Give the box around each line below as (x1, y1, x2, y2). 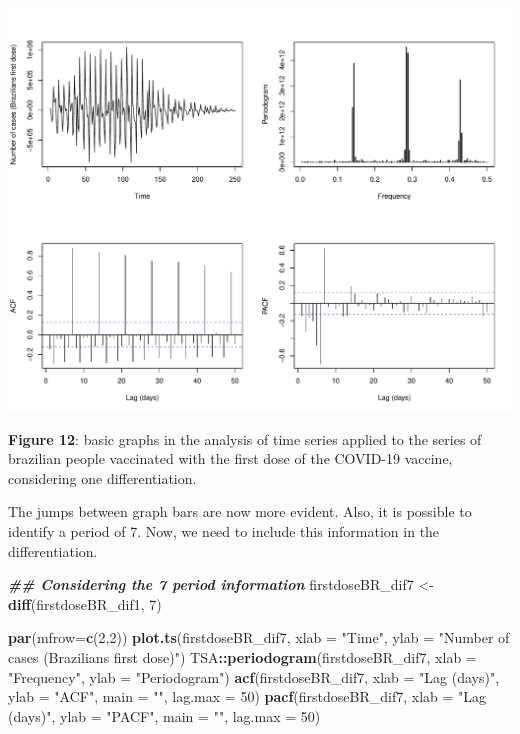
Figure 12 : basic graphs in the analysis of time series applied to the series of (8, 428, 482, 449)
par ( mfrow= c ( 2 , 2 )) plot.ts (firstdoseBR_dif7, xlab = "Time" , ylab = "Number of (8, 627, 510, 648)
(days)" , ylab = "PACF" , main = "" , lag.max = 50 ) (8, 705, 321, 726)
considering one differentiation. (8, 467, 197, 488)
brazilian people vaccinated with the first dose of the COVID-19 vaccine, (8, 448, 453, 469)
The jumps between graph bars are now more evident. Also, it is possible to (8, 501, 472, 522)
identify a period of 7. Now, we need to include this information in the (8, 521, 440, 542)
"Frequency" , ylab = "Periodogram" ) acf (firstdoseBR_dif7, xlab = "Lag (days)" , (8, 666, 500, 687)
